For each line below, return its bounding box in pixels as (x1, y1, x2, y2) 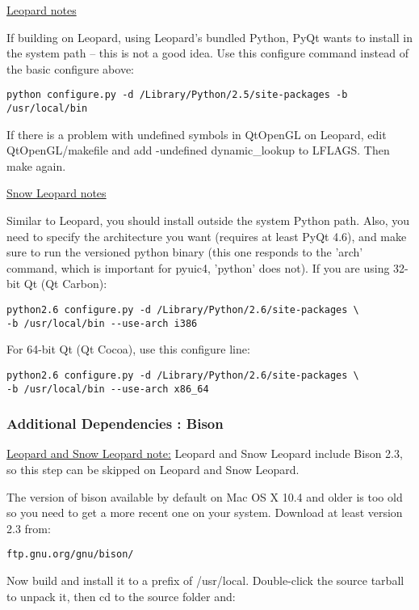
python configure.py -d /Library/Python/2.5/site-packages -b (6, 89, 348, 101)
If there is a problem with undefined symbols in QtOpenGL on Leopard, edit (6, 125, 387, 142)
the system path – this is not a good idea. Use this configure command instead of (6, 44, 409, 61)
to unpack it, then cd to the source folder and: (6, 587, 236, 604)
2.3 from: (6, 519, 51, 536)
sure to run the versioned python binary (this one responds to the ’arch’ (6, 244, 363, 261)
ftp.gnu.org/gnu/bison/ (6, 549, 134, 561)
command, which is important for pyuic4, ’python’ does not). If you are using (6, 259, 390, 276)
